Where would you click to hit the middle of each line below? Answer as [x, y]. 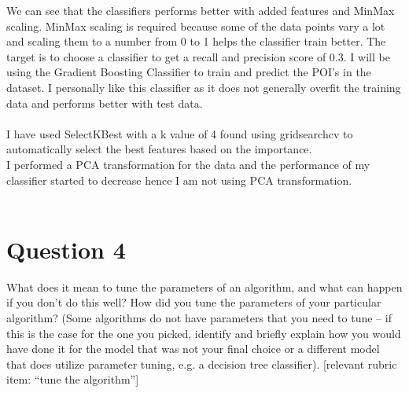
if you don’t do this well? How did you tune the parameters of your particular [194, 302]
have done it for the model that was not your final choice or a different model [193, 349]
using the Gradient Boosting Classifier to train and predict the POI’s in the [189, 72]
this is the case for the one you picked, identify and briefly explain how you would [204, 333]
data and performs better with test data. [105, 103]
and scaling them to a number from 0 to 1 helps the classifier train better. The [196, 41]
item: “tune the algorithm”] [73, 379]
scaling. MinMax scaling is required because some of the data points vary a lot [196, 26]
